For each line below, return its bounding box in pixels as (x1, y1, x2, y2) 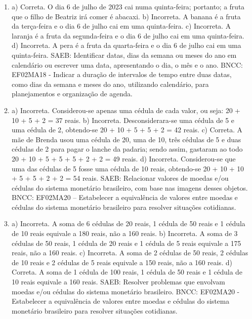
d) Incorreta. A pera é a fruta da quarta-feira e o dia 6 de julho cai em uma (11, 40, 241, 50)
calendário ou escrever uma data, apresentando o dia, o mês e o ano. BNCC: (11, 59, 243, 70)
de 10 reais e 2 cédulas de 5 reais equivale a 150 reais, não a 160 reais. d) (11, 257, 232, 267)
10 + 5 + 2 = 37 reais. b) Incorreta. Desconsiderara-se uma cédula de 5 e (11, 115, 234, 125)
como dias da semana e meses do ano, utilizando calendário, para (11, 79, 209, 89)
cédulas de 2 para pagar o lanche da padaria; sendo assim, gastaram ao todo (11, 144, 243, 154)
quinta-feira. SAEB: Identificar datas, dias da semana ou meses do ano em (11, 49, 237, 60)
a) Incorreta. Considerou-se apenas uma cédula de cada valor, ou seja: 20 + (11, 105, 241, 115)
